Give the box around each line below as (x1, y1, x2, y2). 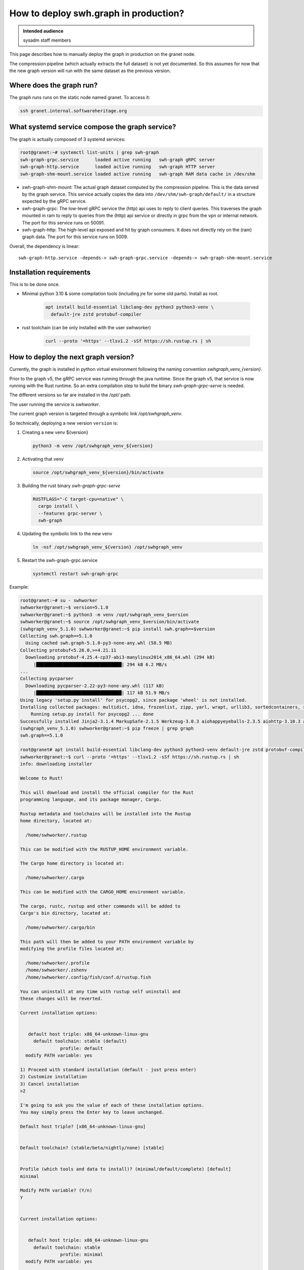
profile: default (60, 1045, 103, 1051)
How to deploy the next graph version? (9, 353, 134, 362)
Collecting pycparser (20, 676, 74, 682)
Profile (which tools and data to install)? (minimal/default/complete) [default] (20, 1166, 232, 1172)
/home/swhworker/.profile (25, 960, 90, 966)
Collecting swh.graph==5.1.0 (20, 633, 93, 639)
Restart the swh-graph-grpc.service (22, 557, 98, 563)
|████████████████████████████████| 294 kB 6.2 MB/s (33, 661, 167, 668)
